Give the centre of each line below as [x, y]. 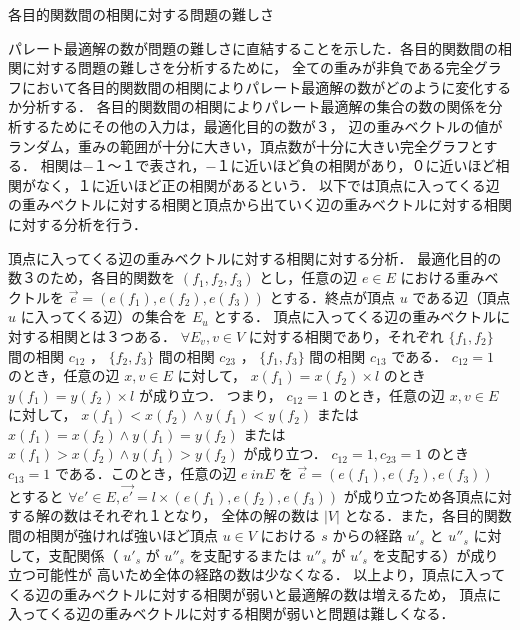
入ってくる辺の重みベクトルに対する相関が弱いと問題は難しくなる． [231, 613]
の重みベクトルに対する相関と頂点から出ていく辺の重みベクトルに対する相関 [260, 204]
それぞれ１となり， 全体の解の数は [205, 515]
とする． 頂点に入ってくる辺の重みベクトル [355, 316]
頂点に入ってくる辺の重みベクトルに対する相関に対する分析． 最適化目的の [255, 257]
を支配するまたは [245, 554]
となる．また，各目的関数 [428, 515]
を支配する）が [421, 554]
